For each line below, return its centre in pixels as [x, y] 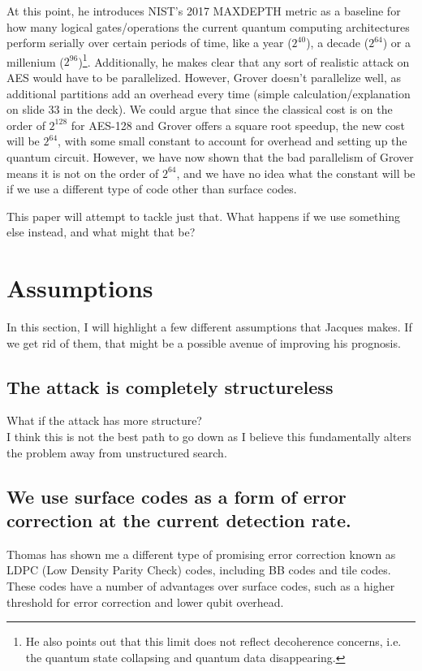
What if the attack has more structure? [104, 420]
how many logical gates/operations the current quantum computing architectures [208, 26]
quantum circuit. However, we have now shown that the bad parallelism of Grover [210, 157]
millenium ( [35, 61]
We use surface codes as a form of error [177, 496]
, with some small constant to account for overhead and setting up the [233, 141]
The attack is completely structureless [170, 386]
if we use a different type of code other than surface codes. [152, 189]
